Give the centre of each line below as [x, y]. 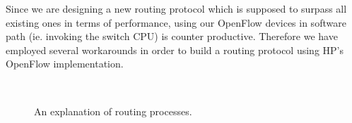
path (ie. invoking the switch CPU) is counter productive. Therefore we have [172, 36]
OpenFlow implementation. [65, 64]
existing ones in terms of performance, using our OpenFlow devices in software [176, 22]
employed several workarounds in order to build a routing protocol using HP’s [175, 50]
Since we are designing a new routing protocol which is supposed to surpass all [176, 8]
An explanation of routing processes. [113, 111]
